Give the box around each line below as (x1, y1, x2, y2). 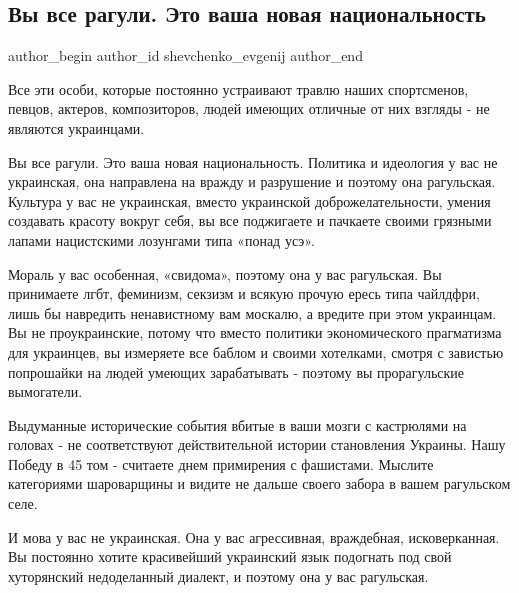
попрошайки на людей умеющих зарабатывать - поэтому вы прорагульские (8, 361, 464, 382)
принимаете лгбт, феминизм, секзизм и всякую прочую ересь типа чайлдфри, (8, 283, 480, 304)
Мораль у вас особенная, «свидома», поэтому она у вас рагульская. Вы (8, 263, 442, 284)
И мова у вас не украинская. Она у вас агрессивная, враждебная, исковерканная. (8, 526, 500, 547)
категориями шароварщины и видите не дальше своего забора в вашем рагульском (8, 473, 511, 494)
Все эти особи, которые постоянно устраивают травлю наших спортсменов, (8, 78, 469, 99)
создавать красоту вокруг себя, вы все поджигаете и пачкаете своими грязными (8, 210, 492, 231)
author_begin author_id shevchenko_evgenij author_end (8, 45, 363, 66)
